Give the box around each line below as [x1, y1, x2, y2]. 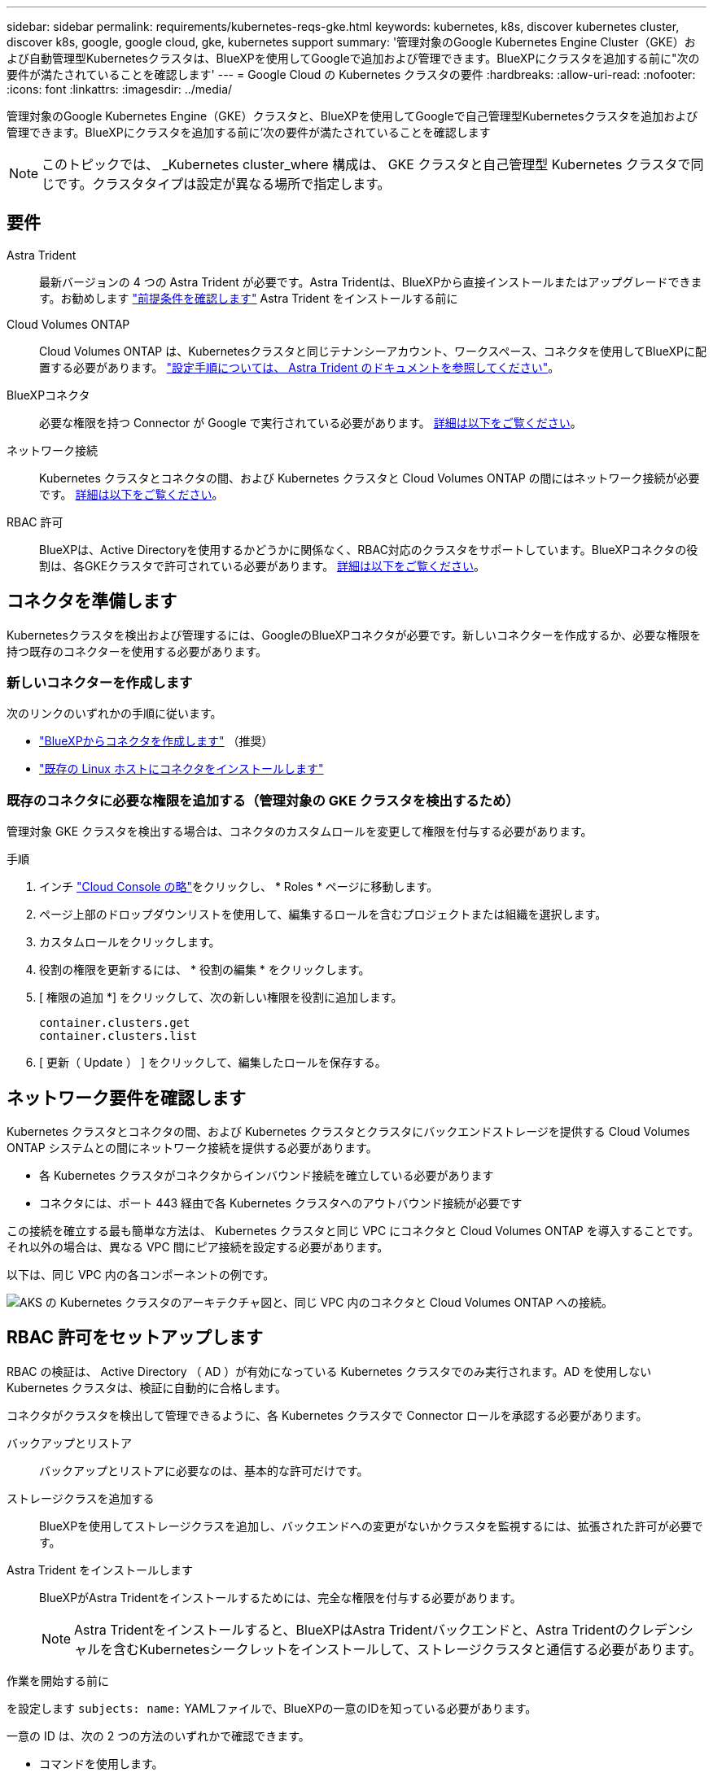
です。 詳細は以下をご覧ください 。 [39, 487, 224, 501]
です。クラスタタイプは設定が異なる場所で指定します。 [55, 176, 391, 192]
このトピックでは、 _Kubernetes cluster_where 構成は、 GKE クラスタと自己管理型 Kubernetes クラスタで [42, 156, 691, 172]
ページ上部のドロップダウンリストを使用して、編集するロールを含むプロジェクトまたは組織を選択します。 [39, 907, 607, 922]
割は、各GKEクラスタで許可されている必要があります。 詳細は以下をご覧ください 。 [39, 558, 486, 573]
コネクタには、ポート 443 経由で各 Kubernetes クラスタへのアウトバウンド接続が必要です [39, 1196, 523, 1211]
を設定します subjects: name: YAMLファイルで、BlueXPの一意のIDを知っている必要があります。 [7, 1701, 537, 1715]
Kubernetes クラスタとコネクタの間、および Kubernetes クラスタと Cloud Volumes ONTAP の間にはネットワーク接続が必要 [39, 470, 700, 485]
